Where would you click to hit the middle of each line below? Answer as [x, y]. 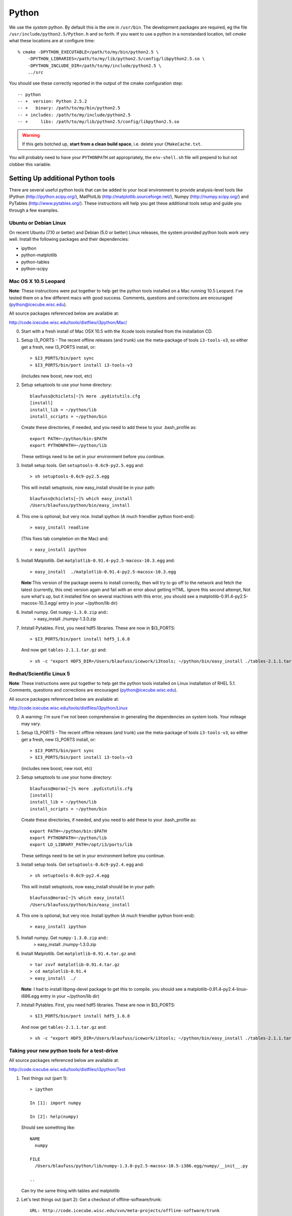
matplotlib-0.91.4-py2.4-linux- [218, 989]
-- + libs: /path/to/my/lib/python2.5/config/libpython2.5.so [99, 122]
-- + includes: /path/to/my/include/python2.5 [74, 115]
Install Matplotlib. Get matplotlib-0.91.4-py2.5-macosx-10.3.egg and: [98, 561]
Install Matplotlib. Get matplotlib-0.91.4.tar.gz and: [79, 953]
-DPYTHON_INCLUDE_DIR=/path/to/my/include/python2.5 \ [94, 65]
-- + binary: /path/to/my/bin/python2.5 [69, 108]
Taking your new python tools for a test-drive [64, 1051]
